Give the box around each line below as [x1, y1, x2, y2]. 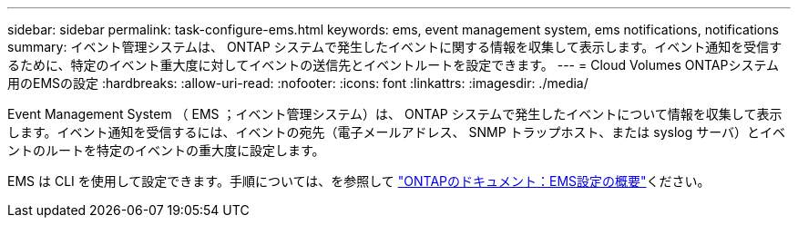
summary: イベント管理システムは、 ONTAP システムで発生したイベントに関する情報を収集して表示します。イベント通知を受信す [7, 39, 783, 54]
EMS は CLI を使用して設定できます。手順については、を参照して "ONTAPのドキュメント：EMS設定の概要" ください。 [7, 173, 711, 189]
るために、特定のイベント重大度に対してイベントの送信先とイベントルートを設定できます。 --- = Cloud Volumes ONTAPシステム [7, 57, 779, 73]
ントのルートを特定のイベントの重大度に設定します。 [7, 142, 325, 158]
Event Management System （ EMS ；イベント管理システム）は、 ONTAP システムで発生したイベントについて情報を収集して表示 [7, 106, 783, 122]
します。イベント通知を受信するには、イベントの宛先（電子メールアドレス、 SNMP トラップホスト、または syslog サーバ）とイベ [7, 124, 786, 140]
